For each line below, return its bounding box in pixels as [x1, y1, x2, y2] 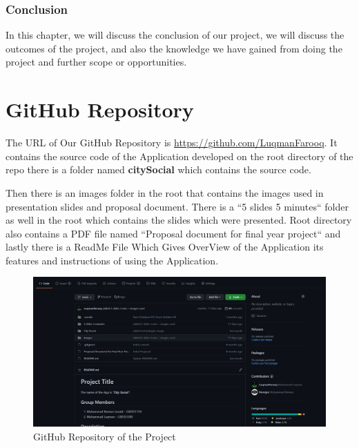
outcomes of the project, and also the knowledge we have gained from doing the [6, 41, 342, 55]
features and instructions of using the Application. [6, 253, 219, 267]
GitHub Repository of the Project [33, 429, 176, 443]
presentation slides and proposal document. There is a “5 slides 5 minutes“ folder [6, 199, 349, 213]
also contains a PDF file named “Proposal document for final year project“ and [6, 226, 341, 240]
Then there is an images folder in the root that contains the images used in [6, 185, 324, 199]
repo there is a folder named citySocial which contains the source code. [6, 162, 311, 177]
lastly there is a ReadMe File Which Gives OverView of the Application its [6, 240, 324, 254]
